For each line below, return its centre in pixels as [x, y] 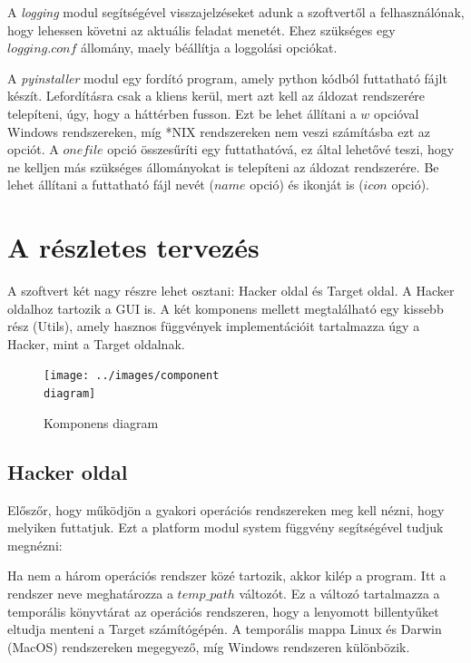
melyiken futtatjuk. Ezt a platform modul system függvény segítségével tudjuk [226, 527]
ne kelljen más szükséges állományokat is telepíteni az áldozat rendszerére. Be [223, 166]
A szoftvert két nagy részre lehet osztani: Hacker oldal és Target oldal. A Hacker [231, 291]
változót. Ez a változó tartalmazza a [339, 593]
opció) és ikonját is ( [307, 185]
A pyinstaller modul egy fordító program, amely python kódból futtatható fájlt [227, 78]
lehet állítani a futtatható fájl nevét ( [111, 185]
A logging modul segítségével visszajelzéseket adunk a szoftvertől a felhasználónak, [236, 12]
